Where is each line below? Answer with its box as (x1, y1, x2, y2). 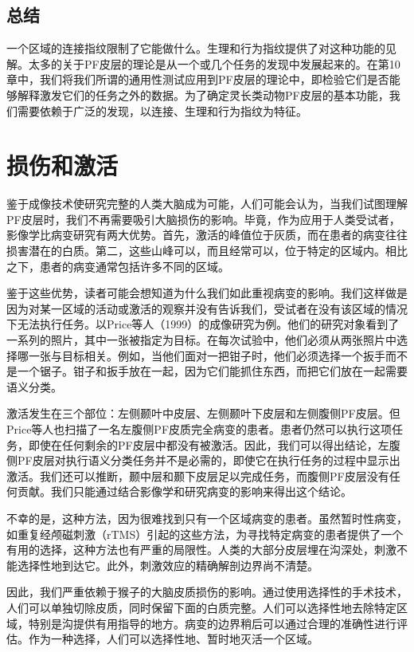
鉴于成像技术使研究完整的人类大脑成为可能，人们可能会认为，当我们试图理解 (6, 195, 408, 212)
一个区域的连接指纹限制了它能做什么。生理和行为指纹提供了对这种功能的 (6, 40, 385, 57)
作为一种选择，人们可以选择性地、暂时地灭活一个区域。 (28, 630, 318, 647)
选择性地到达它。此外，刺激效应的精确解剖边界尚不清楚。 (17, 556, 318, 573)
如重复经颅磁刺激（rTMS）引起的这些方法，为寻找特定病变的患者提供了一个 (6, 525, 404, 542)
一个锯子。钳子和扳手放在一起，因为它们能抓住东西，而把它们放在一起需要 (17, 363, 408, 379)
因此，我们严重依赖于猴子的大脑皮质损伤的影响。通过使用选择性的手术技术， (6, 583, 408, 600)
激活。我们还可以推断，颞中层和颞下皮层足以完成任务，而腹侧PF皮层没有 (6, 467, 389, 484)
